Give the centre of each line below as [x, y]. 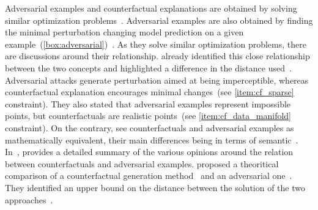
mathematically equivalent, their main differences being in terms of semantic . [152, 139]
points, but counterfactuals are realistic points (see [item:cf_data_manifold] [148, 116]
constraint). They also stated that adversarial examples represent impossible [148, 103]
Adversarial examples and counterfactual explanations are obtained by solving [151, 8]
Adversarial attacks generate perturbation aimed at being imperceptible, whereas [157, 80]
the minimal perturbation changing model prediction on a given [124, 32]
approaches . [29, 199]
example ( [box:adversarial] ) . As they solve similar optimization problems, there [156, 44]
